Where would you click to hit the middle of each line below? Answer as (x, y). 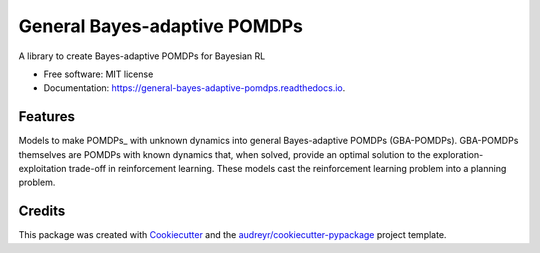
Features (46, 116)
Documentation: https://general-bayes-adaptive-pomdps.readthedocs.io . (194, 88)
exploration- (458, 154)
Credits (42, 211)
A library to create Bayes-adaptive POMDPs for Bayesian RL (142, 56)
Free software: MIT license (98, 74)
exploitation (42, 169)
